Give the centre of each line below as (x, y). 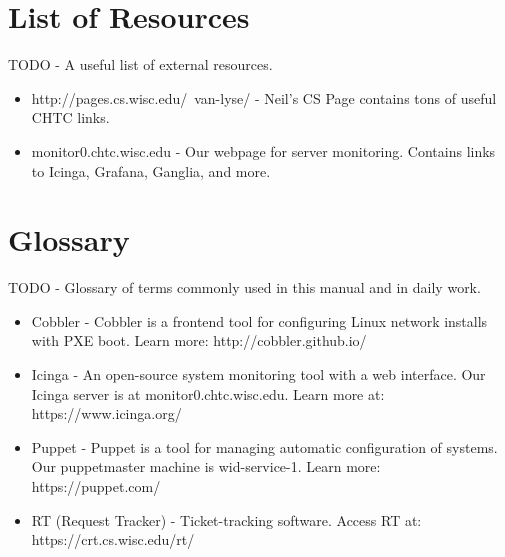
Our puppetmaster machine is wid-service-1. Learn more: (206, 466)
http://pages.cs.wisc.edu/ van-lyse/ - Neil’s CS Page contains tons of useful (264, 97)
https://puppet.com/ (96, 485)
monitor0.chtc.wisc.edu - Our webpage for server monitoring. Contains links (263, 150)
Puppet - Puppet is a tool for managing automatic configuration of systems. (264, 446)
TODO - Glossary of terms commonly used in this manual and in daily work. (244, 287)
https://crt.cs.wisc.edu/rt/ (113, 539)
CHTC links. (70, 117)
